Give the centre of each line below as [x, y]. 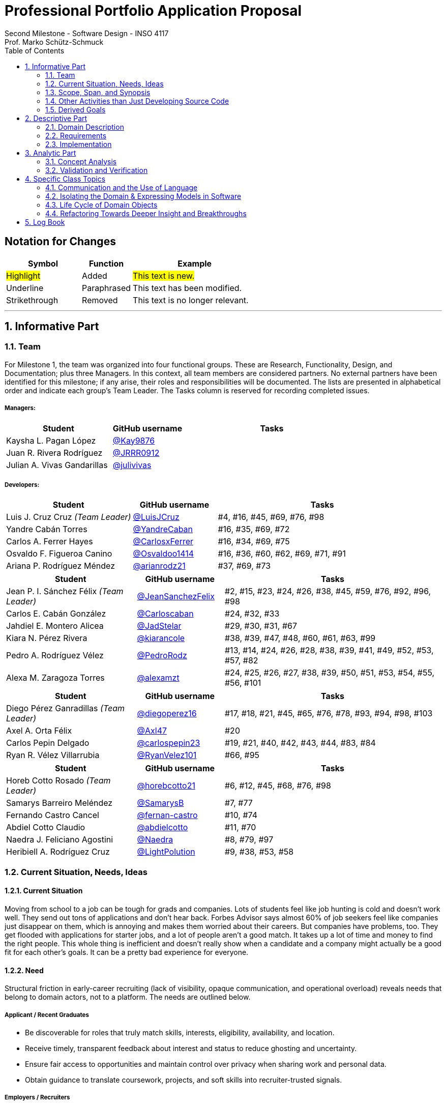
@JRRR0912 [136, 453]
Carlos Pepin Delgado [48, 743]
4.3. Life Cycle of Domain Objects [101, 205]
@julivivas [132, 465]
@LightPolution [166, 852]
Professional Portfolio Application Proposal [153, 11]
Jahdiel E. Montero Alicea [55, 626]
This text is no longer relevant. [191, 300]
